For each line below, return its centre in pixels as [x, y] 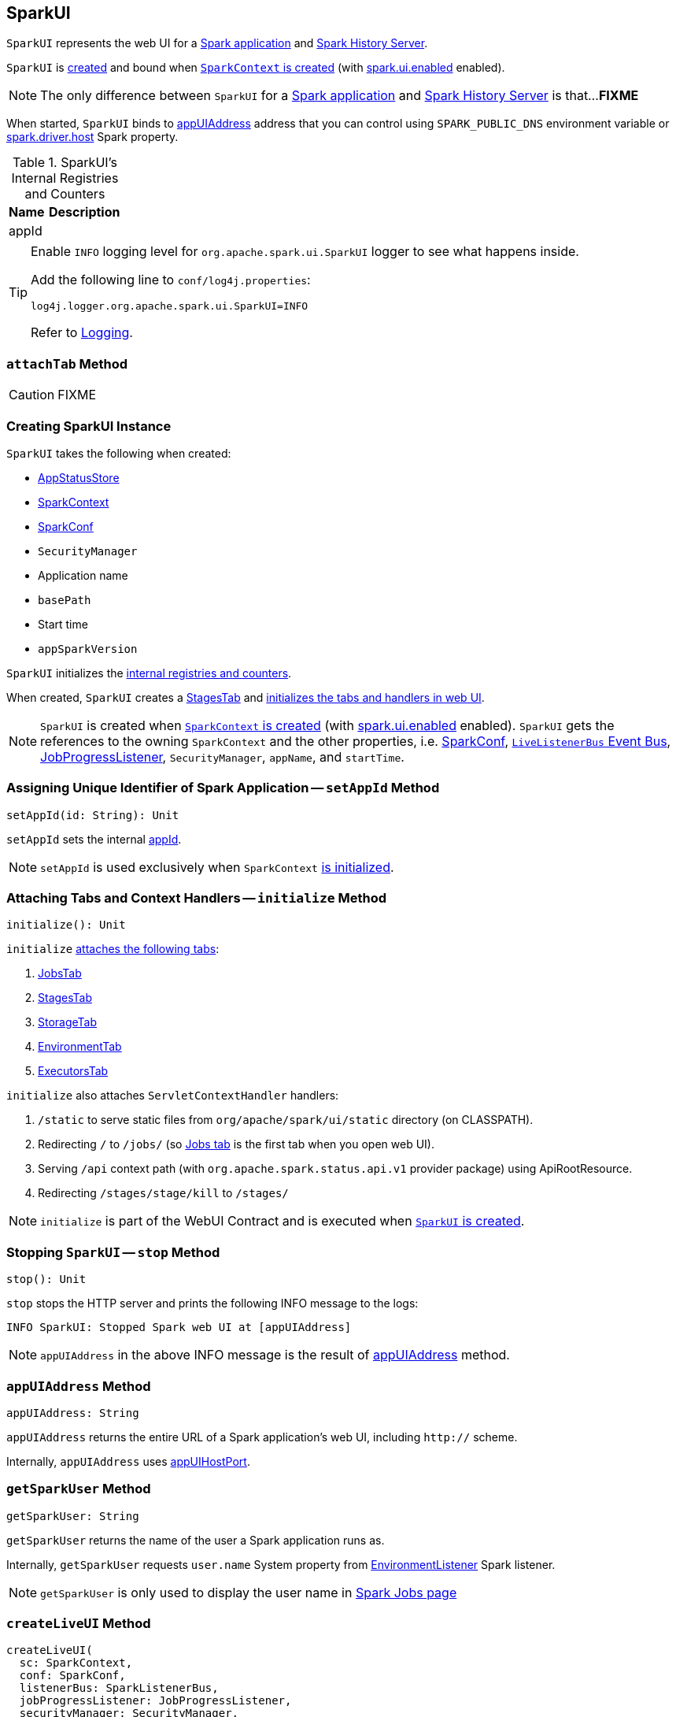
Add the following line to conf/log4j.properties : [171, 280]
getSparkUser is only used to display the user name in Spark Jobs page [249, 1592]
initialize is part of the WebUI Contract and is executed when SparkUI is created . [283, 1221]
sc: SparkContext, [76, 1663]
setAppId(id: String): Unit [93, 815]
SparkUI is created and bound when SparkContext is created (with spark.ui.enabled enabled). [256, 68]
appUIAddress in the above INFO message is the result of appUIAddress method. [275, 1355]
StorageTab [68, 1022]
